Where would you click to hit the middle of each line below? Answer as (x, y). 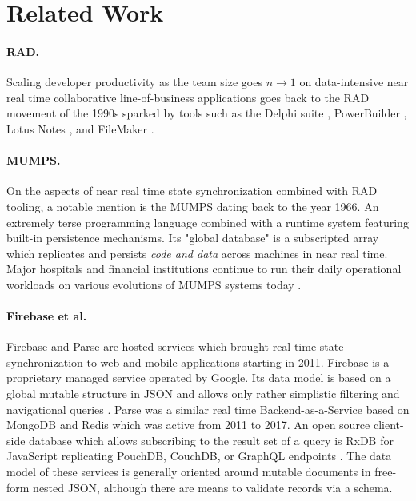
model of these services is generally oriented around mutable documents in (189, 472)
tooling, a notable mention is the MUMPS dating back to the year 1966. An (193, 206)
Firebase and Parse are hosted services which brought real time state (175, 346)
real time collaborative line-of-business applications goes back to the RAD (188, 97)
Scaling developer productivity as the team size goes (134, 82)
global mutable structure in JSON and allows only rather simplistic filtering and (203, 394)
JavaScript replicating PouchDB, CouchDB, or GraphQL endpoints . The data (199, 456)
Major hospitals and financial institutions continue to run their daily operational (204, 269)
